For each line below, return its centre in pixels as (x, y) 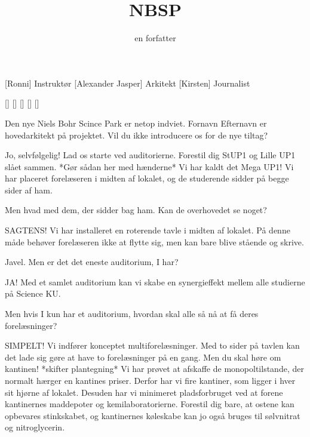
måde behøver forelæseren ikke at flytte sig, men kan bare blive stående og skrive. (154, 241)
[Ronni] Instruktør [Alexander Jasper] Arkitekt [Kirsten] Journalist (128, 83)
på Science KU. (33, 293)
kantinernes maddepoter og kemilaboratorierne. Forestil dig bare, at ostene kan (150, 404)
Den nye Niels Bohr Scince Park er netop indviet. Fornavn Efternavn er (136, 123)
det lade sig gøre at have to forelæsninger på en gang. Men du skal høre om (143, 357)
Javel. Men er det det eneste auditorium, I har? (92, 262)
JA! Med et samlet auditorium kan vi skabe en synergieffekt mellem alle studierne (155, 281)
